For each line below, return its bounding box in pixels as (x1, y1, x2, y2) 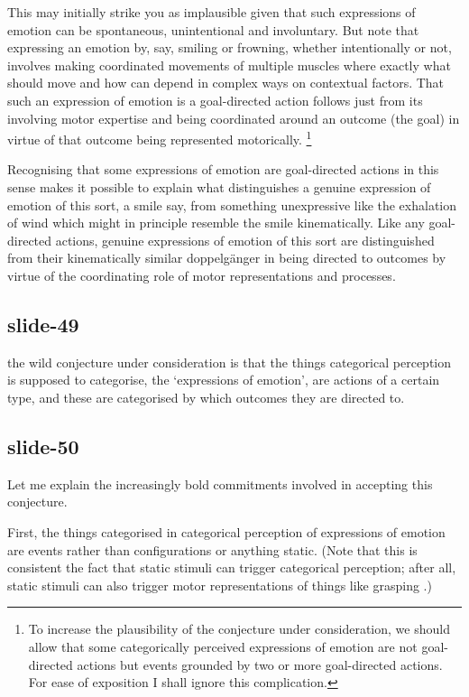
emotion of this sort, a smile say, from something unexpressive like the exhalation (7, 195, 457, 214)
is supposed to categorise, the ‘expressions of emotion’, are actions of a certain (7, 370, 440, 389)
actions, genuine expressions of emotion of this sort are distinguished (55, 230, 435, 249)
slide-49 (7, 310, 79, 338)
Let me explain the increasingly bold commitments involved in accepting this (7, 474, 433, 493)
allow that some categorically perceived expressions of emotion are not (28, 637, 418, 655)
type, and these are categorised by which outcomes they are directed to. (7, 387, 405, 406)
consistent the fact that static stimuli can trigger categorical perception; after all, (7, 558, 456, 577)
